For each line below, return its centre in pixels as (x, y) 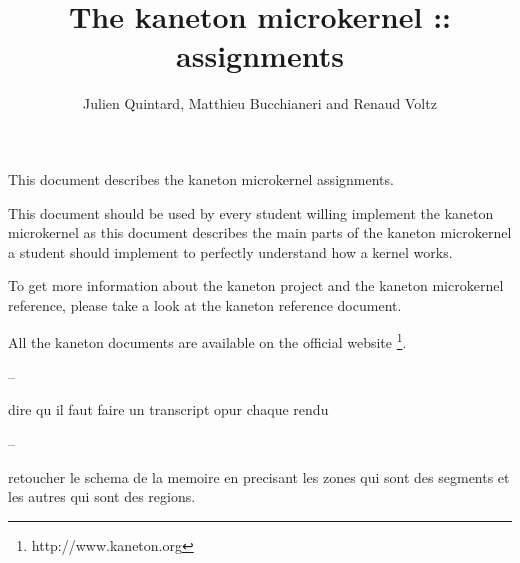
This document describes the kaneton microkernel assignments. (201, 178)
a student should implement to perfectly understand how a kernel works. (230, 251)
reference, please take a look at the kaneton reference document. (205, 304)
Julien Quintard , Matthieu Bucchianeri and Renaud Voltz (260, 103)
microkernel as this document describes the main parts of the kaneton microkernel (260, 232)
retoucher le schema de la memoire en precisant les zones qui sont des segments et (259, 476)
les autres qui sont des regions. (102, 496)
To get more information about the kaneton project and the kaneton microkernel (256, 285)
